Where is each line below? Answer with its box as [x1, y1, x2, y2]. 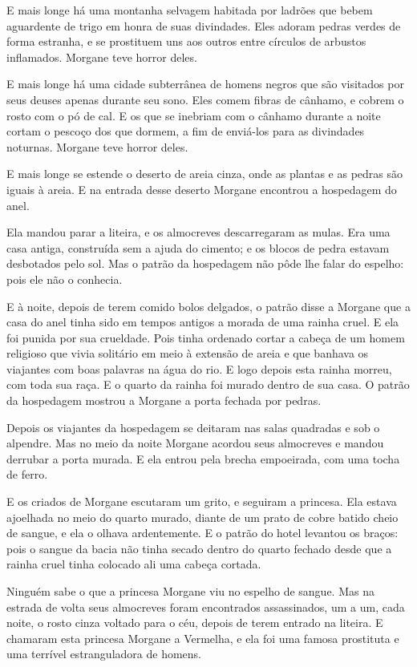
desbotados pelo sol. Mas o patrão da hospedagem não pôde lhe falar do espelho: [6, 255, 404, 272]
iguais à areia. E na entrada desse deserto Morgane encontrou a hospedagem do [6, 180, 397, 197]
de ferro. [6, 466, 48, 483]
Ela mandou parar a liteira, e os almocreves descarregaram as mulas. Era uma [6, 224, 391, 241]
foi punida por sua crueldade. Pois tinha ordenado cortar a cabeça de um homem [6, 329, 405, 346]
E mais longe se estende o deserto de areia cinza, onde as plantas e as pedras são [6, 165, 403, 182]
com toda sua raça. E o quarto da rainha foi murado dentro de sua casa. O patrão [6, 376, 410, 393]
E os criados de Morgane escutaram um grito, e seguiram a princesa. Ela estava [6, 493, 397, 510]
